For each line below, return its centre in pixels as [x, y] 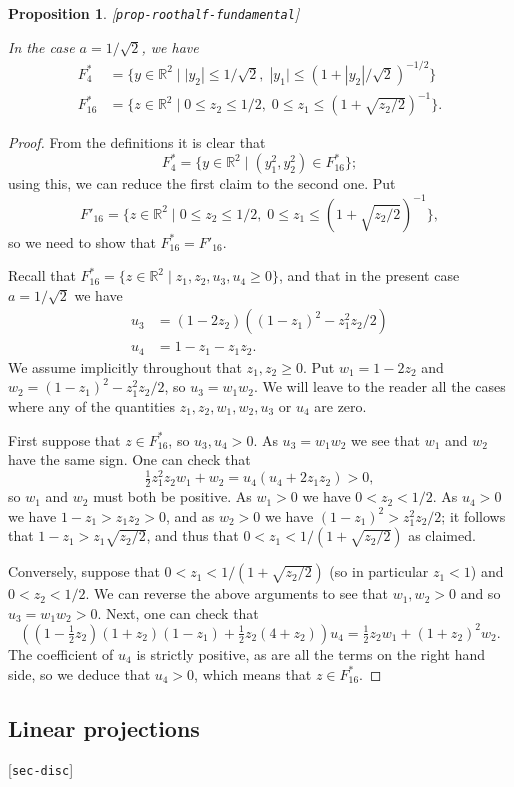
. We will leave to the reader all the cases [379, 386]
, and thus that [192, 535]
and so [480, 593]
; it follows [473, 515]
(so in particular [379, 571]
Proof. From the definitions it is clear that [137, 142]
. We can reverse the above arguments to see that [236, 593]
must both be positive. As [172, 496]
